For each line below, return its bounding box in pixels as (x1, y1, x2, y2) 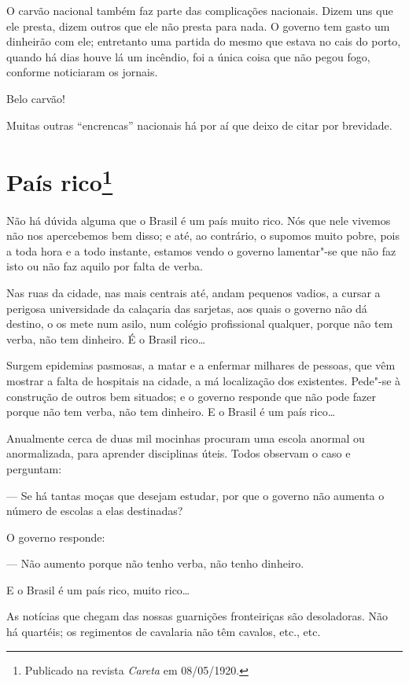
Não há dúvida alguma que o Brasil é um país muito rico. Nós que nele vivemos (6, 211, 391, 228)
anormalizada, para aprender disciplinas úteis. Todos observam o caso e (6, 445, 351, 462)
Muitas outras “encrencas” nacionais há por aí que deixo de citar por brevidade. (6, 116, 392, 133)
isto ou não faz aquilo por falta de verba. (6, 258, 203, 274)
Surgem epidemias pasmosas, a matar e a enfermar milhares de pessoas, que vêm (6, 357, 396, 373)
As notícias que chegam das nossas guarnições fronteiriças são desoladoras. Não (6, 608, 389, 624)
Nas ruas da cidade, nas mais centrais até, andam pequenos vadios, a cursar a (6, 284, 381, 300)
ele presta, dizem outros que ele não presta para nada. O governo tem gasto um (6, 17, 390, 34)
